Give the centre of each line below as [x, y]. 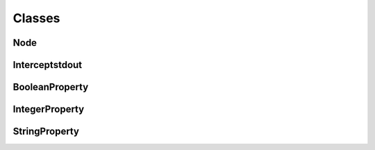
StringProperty [46, 132]
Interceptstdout [48, 65]
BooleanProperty [51, 87]
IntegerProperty [49, 109]
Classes [36, 18]
